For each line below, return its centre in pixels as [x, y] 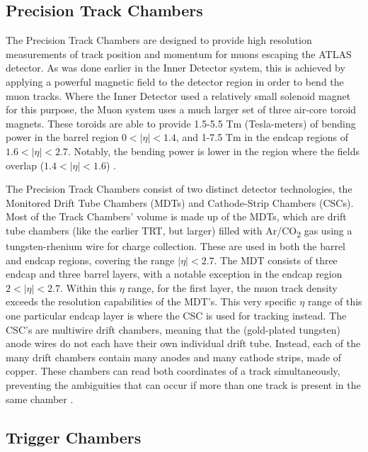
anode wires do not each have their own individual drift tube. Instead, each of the [183, 343]
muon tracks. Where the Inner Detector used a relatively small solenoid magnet [178, 95]
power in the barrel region [62, 137]
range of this [335, 301]
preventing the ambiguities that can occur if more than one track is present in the [183, 384]
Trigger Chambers [74, 437]
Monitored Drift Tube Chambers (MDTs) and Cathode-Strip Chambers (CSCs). [180, 202]
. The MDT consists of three [276, 260]
